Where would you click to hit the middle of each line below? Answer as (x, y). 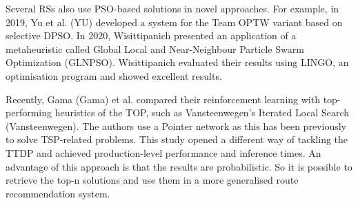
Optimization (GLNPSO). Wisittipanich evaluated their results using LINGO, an (177, 62)
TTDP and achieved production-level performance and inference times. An (163, 152)
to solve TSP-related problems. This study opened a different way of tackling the (177, 139)
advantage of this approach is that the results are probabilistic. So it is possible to (179, 166)
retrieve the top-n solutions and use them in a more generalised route (152, 180)
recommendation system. (58, 193)
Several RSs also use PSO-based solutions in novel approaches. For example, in (172, 8)
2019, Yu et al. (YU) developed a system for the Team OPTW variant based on (174, 22)
